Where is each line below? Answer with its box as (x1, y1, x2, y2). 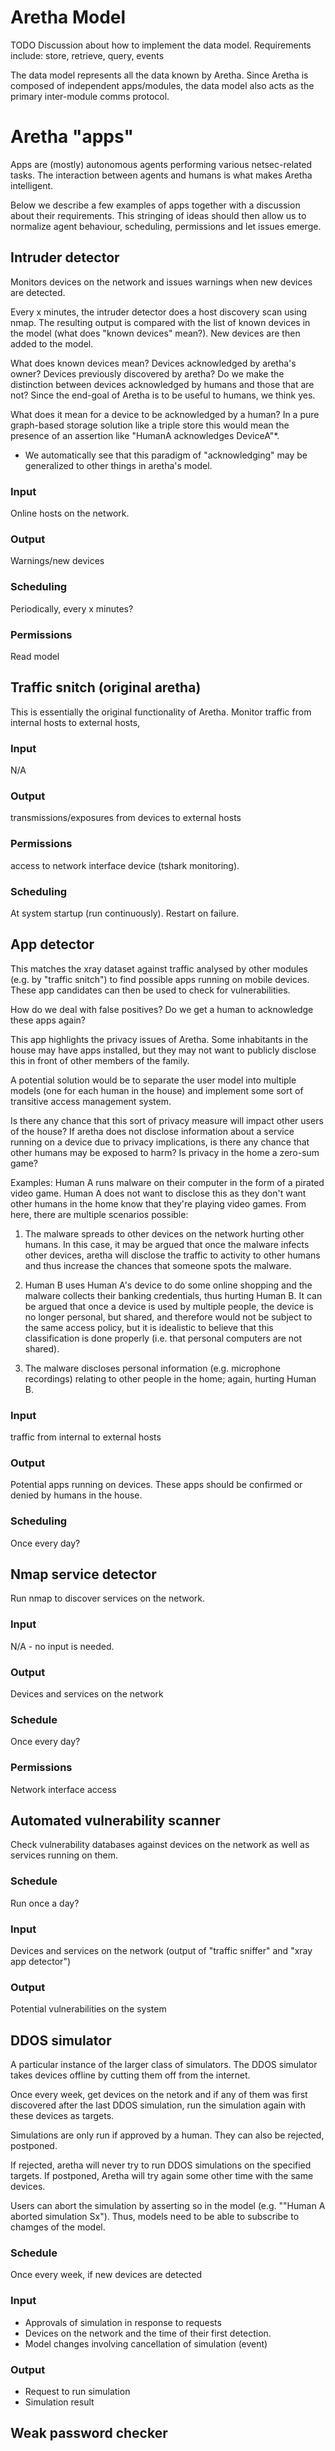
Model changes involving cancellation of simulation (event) (24, 2337, 268, 2350)
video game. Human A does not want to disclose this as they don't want (10, 1187, 307, 1199)
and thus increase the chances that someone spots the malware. (24, 1259, 292, 1271)
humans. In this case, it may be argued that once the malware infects (24, 1238, 310, 1250)
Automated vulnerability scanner (10, 1812, 221, 1829)
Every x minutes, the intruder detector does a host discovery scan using (10, 306, 308, 318)
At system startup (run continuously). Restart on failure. (10, 907, 240, 919)
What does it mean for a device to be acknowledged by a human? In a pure (10, 408, 320, 420)
